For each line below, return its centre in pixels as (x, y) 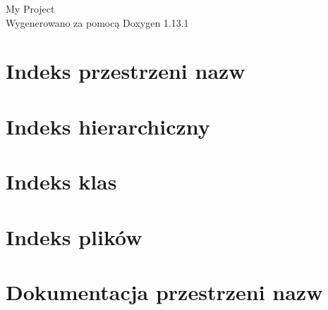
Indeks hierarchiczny (108, 126)
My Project (30, 8)
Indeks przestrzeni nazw (126, 71)
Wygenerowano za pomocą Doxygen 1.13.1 (97, 22)
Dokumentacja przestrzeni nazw (164, 291)
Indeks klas (61, 181)
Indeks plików (74, 236)
